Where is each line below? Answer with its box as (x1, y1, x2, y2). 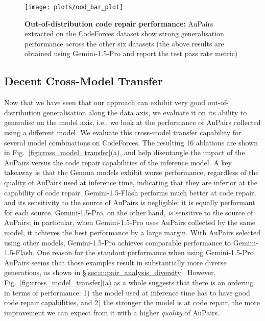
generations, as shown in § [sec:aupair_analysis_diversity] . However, (4, 267, 216, 278)
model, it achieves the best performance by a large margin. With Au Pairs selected (4, 227, 260, 237)
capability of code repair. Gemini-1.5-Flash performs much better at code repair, (4, 187, 256, 197)
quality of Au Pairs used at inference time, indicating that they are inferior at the (4, 177, 258, 187)
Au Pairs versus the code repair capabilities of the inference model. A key (4, 157, 232, 167)
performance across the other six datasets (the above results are (25, 38, 224, 48)
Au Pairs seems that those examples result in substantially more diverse (4, 257, 227, 267)
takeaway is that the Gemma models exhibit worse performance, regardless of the (4, 167, 259, 178)
